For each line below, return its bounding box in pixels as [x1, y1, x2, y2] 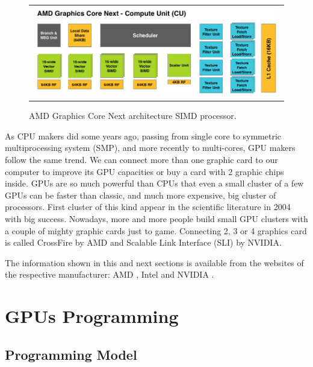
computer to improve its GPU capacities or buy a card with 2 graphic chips [5, 165, 284, 177]
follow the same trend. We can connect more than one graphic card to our [5, 153, 278, 166]
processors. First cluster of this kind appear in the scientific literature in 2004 [5, 200, 291, 213]
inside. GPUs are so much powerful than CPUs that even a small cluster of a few [5, 177, 304, 190]
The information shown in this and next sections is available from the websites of [5, 256, 304, 269]
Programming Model [5, 345, 137, 363]
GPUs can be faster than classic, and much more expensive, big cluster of [5, 188, 276, 201]
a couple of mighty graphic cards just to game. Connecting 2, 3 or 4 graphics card [5, 224, 307, 237]
